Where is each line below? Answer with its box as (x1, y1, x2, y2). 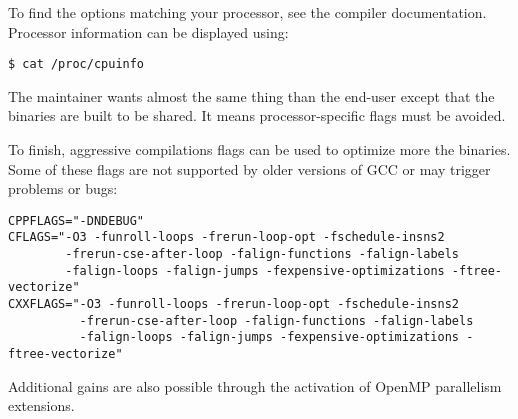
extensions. (8, 395, 75, 416)
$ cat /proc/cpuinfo (8, 57, 145, 72)
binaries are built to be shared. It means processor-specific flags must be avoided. (8, 105, 506, 126)
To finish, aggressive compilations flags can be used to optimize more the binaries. (8, 139, 511, 160)
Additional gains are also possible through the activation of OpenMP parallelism (8, 375, 502, 396)
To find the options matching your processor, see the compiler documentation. (8, 2, 487, 22)
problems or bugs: (8, 178, 118, 199)
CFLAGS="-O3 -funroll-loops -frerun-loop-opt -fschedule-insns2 (8, 230, 445, 245)
